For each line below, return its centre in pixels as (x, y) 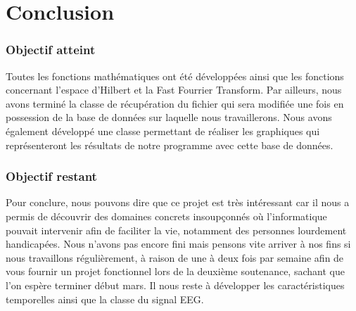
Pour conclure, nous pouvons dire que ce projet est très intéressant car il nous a (178, 202)
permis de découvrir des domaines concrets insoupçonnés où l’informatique (166, 216)
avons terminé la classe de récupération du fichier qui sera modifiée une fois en (175, 103)
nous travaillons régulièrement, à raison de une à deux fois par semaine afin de (175, 257)
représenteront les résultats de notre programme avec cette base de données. (170, 145)
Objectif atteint (51, 50)
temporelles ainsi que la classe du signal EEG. (105, 299)
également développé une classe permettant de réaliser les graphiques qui (163, 131)
